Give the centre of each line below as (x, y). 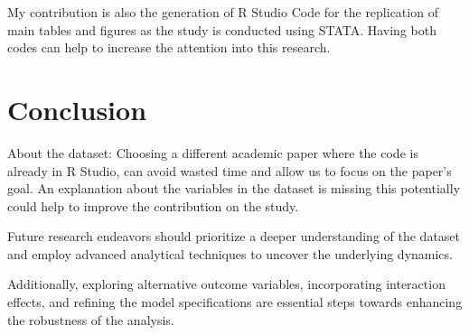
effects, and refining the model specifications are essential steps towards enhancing (235, 302)
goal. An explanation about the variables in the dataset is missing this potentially (234, 188)
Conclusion (77, 109)
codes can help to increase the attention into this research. (169, 47)
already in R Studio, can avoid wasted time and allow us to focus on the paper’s (230, 170)
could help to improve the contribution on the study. (153, 205)
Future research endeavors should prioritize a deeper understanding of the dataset (234, 236)
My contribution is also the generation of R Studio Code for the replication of (223, 12)
